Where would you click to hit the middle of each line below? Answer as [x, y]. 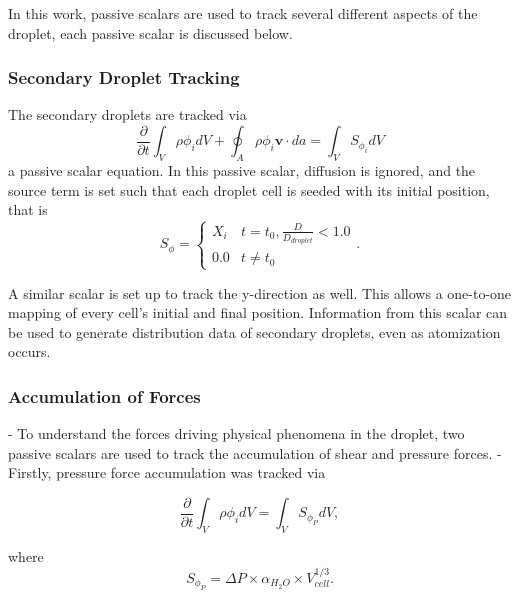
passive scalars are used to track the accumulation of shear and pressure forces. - [255, 452]
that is [28, 209]
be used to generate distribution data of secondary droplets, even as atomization [254, 331]
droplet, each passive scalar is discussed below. [150, 32]
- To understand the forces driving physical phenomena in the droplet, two [236, 433]
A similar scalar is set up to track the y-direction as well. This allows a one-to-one [260, 292]
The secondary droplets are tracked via [127, 114]
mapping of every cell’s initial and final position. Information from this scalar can [258, 312]
